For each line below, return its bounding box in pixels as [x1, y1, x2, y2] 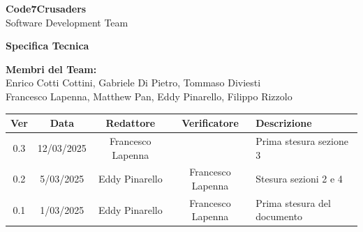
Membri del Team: [6, 61, 97, 76]
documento [255, 209, 303, 224]
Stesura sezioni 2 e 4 [255, 171, 343, 186]
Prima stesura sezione [255, 133, 348, 148]
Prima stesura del [255, 195, 331, 210]
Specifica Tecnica [6, 38, 89, 53]
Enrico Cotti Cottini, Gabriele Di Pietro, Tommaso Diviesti [6, 75, 261, 90]
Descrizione [255, 116, 312, 130]
